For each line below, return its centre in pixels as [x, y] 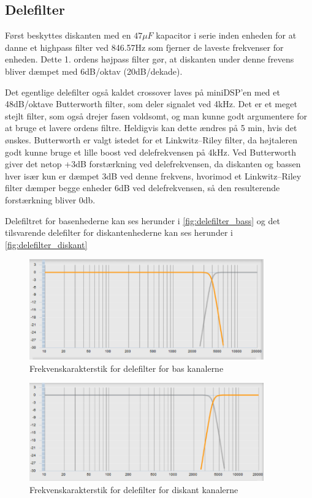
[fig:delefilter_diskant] [46, 244]
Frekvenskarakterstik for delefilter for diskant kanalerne [134, 489]
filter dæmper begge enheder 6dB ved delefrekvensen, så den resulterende [143, 188]
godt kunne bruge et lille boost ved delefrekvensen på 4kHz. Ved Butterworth [150, 152]
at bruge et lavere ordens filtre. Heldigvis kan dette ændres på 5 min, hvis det [151, 128]
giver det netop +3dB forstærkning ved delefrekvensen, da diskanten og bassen [153, 164]
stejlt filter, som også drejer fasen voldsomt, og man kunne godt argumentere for [156, 115]
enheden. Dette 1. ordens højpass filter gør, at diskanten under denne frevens [150, 59]
